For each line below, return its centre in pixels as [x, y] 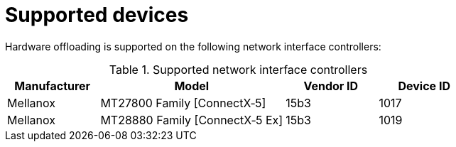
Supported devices [97, 15]
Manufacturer [53, 86]
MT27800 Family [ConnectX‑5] [183, 103]
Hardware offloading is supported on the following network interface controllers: [193, 46]
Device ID [424, 86]
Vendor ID [331, 86]
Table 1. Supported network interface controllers [238, 69]
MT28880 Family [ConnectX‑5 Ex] [192, 120]
